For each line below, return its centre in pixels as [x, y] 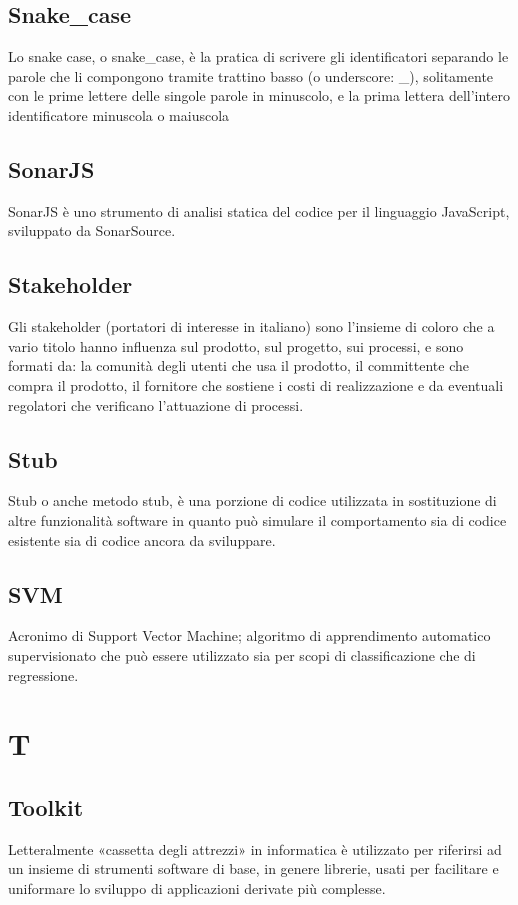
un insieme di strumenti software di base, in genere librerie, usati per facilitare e [253, 868]
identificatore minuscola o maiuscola [119, 114]
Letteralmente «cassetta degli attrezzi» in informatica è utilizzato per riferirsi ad [255, 848]
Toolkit [46, 806]
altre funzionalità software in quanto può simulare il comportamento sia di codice [257, 519]
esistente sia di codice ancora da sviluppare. [142, 539]
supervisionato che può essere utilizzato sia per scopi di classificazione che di [242, 654]
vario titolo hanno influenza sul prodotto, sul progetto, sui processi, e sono [236, 345]
